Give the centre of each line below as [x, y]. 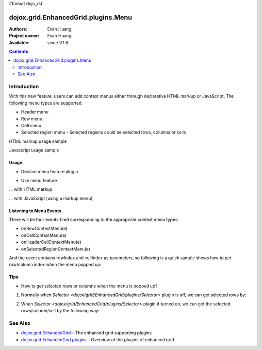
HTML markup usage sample [38, 141]
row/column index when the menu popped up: [55, 265]
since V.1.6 [58, 42]
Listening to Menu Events [35, 211]
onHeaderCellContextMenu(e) [51, 242]
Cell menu [31, 125]
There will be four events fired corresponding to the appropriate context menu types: [94, 220]
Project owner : [24, 36]
